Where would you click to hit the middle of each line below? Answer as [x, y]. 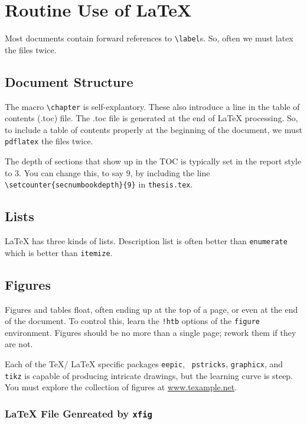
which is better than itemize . [59, 252]
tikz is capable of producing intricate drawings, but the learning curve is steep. [149, 375]
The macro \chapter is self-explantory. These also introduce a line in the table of [152, 106]
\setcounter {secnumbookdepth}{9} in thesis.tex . [99, 184]
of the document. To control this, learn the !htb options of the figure [132, 321]
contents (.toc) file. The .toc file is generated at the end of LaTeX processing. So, [151, 118]
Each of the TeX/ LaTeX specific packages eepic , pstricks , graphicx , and [144, 364]
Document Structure [69, 81]
